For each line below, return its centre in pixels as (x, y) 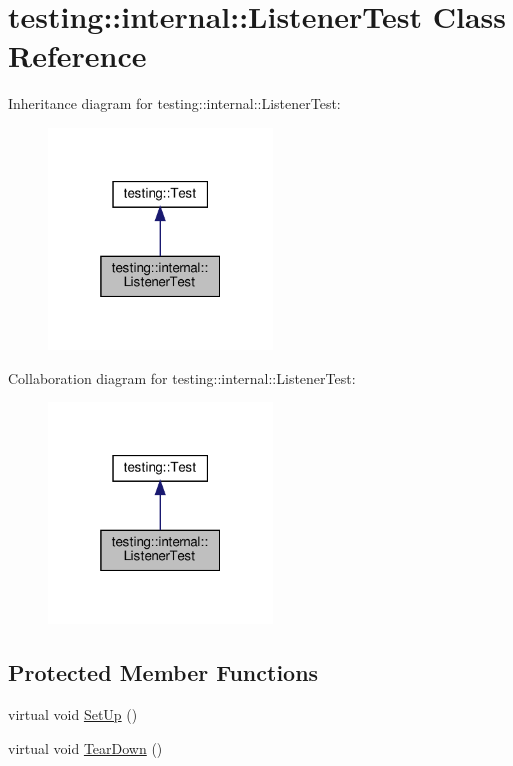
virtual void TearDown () (85, 747)
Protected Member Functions (163, 672)
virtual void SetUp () (73, 714)
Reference (77, 55)
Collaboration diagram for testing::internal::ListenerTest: (182, 377)
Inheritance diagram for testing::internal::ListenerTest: (174, 103)
